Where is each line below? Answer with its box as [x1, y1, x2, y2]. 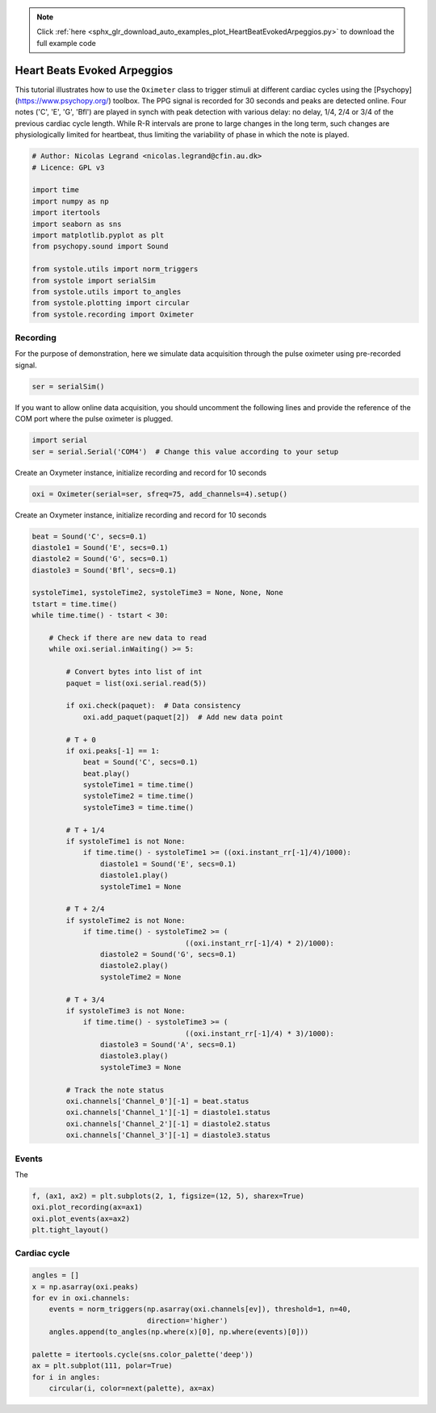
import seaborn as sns [31, 219, 122, 229]
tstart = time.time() [31, 599, 118, 609]
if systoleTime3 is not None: [65, 1006, 186, 1015]
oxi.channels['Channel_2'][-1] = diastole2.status [65, 1119, 270, 1128]
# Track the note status [65, 1085, 165, 1094]
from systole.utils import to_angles [31, 287, 182, 296]
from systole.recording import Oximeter [31, 309, 194, 319]
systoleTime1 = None [99, 882, 182, 891]
